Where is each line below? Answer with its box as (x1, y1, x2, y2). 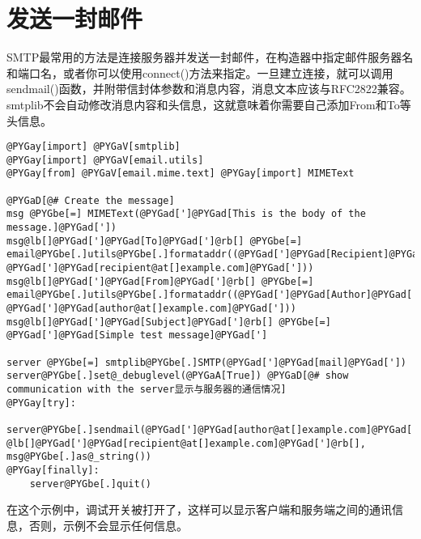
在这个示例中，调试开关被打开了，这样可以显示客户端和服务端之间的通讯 (6, 501, 392, 518)
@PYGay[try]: (6, 397, 76, 409)
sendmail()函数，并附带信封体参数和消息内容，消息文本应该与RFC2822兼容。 (6, 80, 411, 97)
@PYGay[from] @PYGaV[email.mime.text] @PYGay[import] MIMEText (6, 168, 355, 180)
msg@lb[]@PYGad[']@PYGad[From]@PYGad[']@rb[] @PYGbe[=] (6, 275, 314, 287)
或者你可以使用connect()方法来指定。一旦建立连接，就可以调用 (62, 64, 393, 81)
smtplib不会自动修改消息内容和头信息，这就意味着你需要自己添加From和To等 (6, 95, 411, 112)
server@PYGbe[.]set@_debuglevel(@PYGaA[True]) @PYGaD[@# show (6, 370, 349, 382)
